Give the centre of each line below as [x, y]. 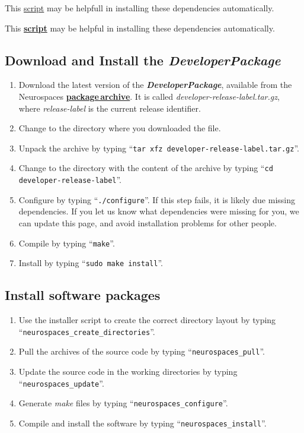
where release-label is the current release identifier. [110, 108]
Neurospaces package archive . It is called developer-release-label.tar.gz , [149, 96]
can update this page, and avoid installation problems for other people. [148, 222]
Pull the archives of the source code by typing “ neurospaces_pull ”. [142, 351]
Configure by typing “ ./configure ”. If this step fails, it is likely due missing [157, 199]
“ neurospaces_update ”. [61, 383]
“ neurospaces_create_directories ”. [87, 331]
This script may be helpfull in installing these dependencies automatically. [140, 8]
